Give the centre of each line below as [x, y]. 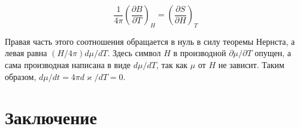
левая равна [26, 53]
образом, [21, 76]
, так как [172, 64]
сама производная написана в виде [68, 64]
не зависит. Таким [251, 64]
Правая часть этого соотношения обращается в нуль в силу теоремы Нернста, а [150, 41]
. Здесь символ [134, 53]
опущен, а [273, 53]
